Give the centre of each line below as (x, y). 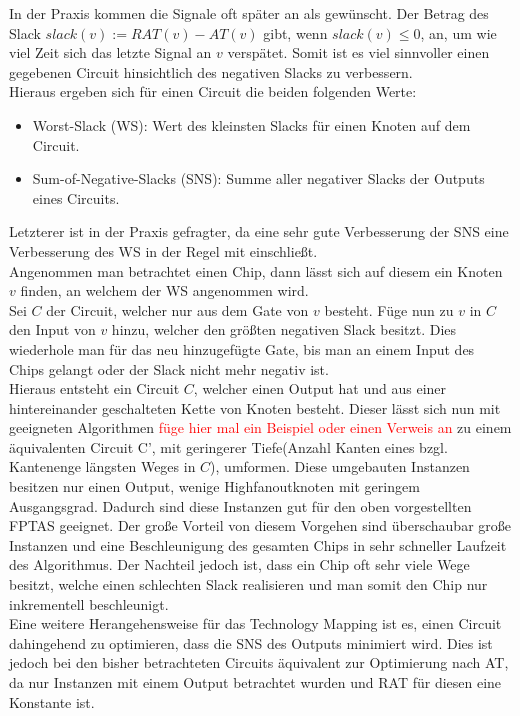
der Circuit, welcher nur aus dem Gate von (177, 309)
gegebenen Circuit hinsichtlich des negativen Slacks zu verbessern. (211, 71)
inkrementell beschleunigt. (89, 603)
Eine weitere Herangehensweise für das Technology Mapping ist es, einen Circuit (255, 623)
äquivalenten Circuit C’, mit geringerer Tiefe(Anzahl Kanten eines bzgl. (228, 446)
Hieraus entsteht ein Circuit (94, 388)
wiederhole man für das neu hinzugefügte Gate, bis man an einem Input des (242, 348)
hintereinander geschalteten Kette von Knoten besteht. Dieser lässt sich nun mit (255, 407)
